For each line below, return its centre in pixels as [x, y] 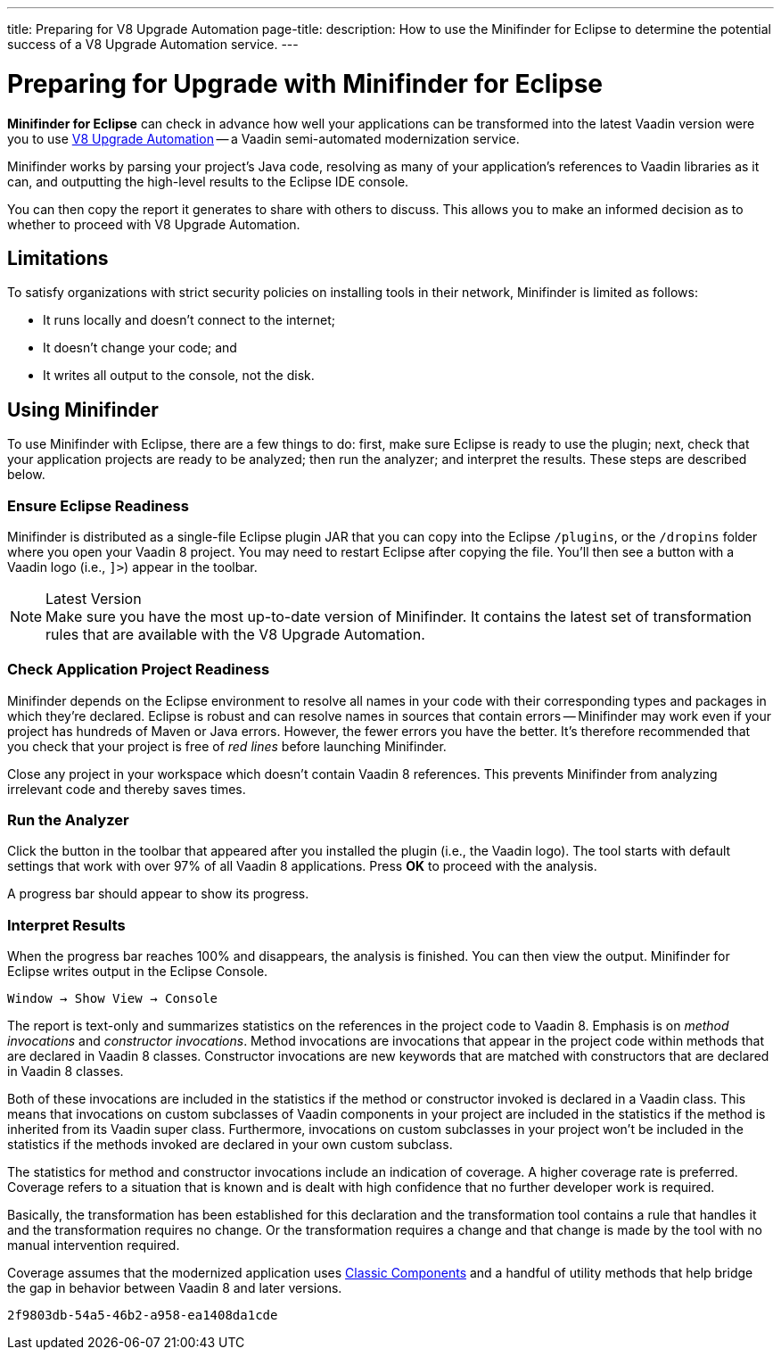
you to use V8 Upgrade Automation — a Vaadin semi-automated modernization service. [263, 138]
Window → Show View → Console [113, 999]
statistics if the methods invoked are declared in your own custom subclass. [230, 1145]
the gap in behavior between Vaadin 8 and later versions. [175, 1288]
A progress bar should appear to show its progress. [158, 894]
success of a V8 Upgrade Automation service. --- [153, 44]
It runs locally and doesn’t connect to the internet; [189, 320]
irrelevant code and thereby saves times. [127, 789]
